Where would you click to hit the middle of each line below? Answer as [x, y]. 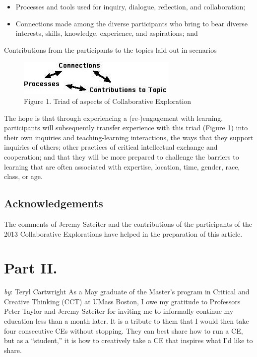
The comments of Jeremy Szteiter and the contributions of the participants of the [128, 223]
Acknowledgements [54, 203]
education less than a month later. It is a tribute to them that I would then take [127, 321]
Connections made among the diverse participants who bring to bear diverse [131, 23]
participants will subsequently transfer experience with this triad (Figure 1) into [126, 128]
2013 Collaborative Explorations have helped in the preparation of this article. [123, 233]
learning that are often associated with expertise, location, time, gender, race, [122, 166]
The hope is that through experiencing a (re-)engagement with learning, [114, 118]
